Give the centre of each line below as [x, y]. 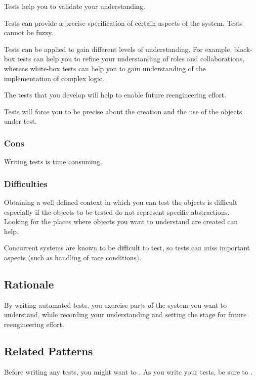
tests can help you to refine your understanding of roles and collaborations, [131, 59]
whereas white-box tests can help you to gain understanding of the [105, 68]
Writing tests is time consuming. [53, 162]
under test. [21, 121]
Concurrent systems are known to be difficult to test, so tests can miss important [127, 248]
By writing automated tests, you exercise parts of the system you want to [115, 305]
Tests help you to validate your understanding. [75, 6]
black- [243, 49]
